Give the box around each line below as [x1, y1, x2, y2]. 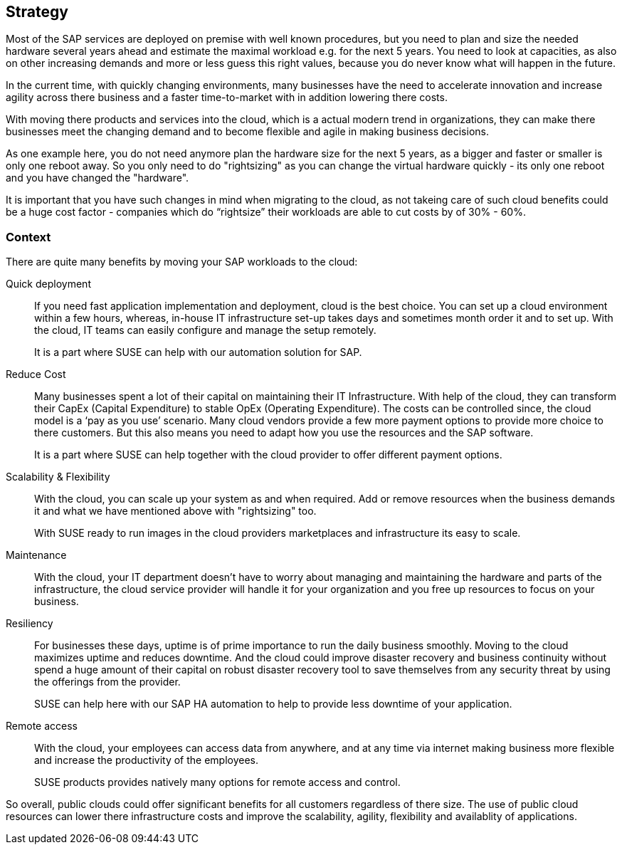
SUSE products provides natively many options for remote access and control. [34, 776, 401, 789]
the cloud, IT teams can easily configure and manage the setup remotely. [34, 324, 376, 337]
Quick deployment [6, 278, 91, 290]
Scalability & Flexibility [6, 471, 110, 483]
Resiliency [6, 617, 53, 630]
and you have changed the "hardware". [6, 172, 189, 184]
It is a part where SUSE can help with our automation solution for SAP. [34, 346, 362, 359]
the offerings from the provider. [34, 676, 181, 688]
